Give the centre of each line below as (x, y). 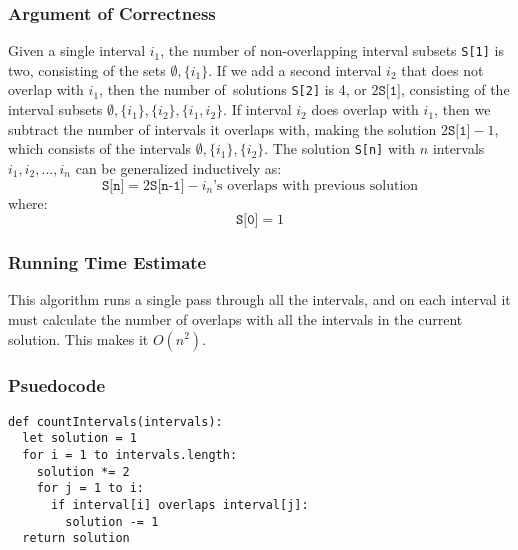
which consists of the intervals (100, 148)
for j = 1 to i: (90, 488)
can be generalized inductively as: (178, 167)
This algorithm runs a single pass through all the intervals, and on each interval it (259, 299)
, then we (462, 109)
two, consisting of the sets (87, 69)
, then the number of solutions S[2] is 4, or (233, 89)
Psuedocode (57, 385)
